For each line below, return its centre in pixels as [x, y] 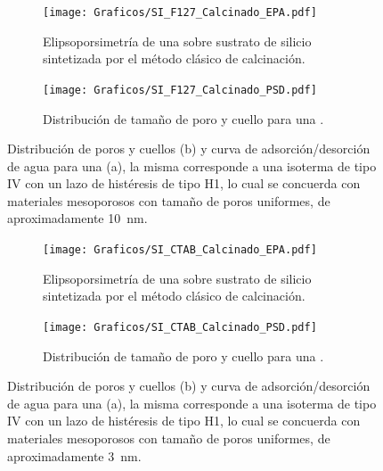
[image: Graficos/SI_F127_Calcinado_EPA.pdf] [180, 12]
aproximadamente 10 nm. [77, 218]
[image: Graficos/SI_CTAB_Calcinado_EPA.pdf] [180, 250]
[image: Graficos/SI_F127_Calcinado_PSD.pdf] [180, 90]
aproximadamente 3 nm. [74, 455]
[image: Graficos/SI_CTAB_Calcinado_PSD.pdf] [180, 327]
